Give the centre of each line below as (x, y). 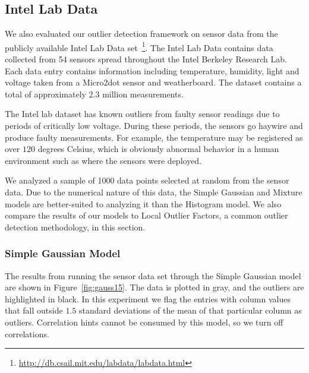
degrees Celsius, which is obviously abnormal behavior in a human (158, 149)
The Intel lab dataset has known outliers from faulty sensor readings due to (142, 114)
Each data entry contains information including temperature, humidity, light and (152, 70)
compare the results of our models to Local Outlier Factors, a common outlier (146, 215)
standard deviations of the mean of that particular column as (190, 310)
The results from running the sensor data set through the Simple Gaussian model (153, 275)
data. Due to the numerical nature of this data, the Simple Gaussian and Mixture (154, 192)
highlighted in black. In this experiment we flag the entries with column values (148, 298)
